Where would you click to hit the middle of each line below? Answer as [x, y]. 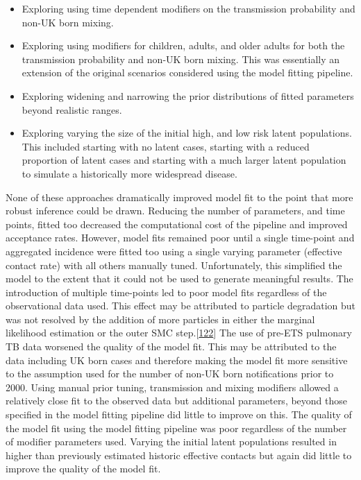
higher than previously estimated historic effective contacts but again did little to [179, 455]
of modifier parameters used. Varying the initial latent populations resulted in [171, 442]
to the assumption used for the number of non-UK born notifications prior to [170, 374]
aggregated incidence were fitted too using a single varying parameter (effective [174, 251]
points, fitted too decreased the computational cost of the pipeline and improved [177, 224]
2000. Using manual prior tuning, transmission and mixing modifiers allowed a [172, 387]
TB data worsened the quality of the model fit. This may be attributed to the [171, 346]
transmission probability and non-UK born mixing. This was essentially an [181, 59]
